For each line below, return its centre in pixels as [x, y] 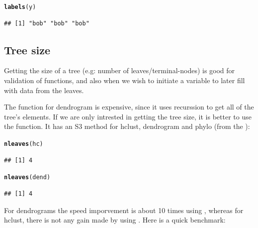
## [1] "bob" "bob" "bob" [47, 23]
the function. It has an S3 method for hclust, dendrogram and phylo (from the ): [127, 126]
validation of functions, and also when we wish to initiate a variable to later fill [125, 80]
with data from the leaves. [44, 90]
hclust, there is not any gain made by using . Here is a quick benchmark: [115, 220]
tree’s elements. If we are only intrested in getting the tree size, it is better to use [128, 116]
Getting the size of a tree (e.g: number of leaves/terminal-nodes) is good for [120, 70]
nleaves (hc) [24, 144]
